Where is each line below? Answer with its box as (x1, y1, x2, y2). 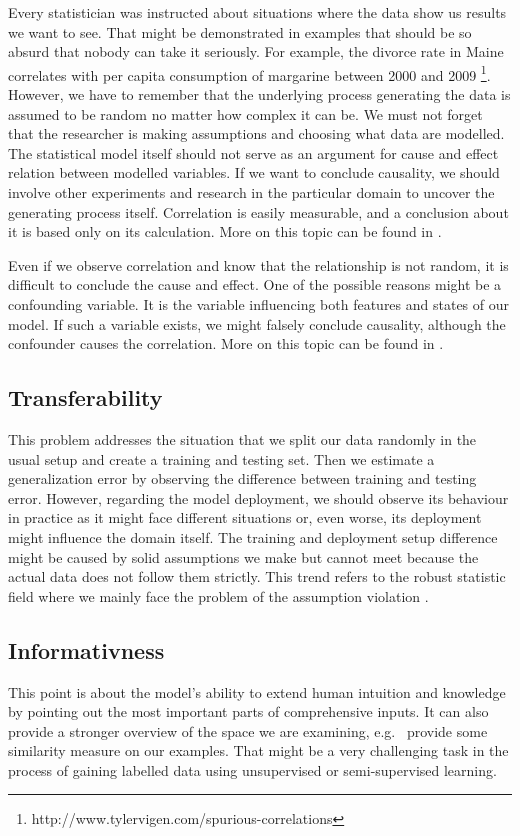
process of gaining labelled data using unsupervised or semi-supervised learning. (8, 759, 497, 780)
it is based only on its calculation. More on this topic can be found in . (8, 221, 442, 242)
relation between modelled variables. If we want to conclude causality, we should (8, 162, 500, 183)
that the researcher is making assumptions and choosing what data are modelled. (8, 123, 505, 144)
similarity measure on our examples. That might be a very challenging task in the (8, 740, 509, 761)
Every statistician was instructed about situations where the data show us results (8, 2, 507, 22)
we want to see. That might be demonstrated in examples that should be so (8, 21, 472, 42)
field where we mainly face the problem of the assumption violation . (8, 585, 429, 606)
